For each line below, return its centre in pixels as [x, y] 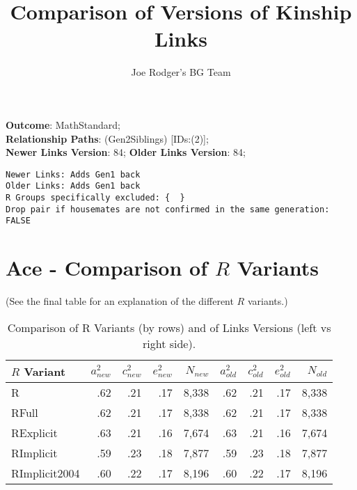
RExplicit [34, 432]
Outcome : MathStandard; [63, 124]
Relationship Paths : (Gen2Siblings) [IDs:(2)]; [107, 138]
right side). [169, 343]
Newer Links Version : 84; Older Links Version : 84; [126, 152]
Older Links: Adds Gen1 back [73, 186]
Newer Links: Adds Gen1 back [73, 174]
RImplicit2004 [46, 473]
